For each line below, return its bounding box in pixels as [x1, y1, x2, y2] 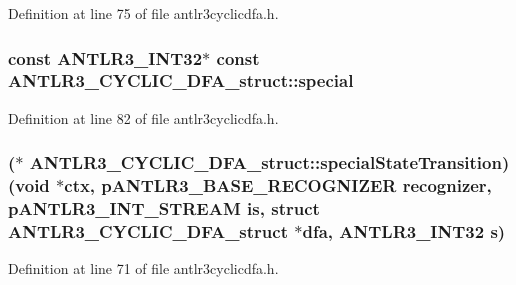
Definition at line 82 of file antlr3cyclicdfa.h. [8, 107, 279, 128]
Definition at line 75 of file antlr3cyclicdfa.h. [8, 3, 279, 23]
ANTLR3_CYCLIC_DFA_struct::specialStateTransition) [29, 150, 510, 175]
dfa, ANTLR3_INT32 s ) [302, 219, 506, 244]
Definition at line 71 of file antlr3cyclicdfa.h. [8, 258, 279, 279]
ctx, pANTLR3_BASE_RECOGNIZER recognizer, [64, 173, 492, 198]
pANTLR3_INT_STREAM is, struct [8, 196, 320, 221]
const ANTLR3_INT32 [8, 45, 203, 70]
